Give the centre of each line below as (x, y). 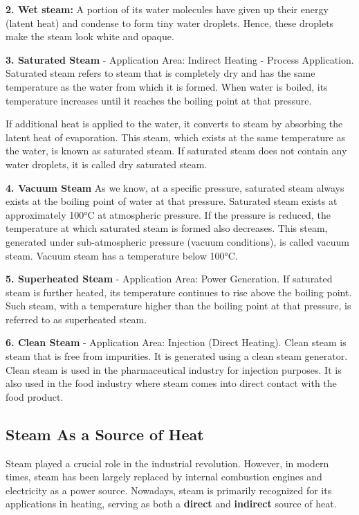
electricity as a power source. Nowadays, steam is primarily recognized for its (169, 490)
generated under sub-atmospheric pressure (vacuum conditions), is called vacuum (177, 241)
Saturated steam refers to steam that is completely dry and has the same (160, 73)
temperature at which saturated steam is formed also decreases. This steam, (167, 228)
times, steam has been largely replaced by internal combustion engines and (164, 477)
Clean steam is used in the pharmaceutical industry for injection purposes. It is (174, 369)
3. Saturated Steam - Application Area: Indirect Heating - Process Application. (180, 59)
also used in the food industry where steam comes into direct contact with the (171, 383)
